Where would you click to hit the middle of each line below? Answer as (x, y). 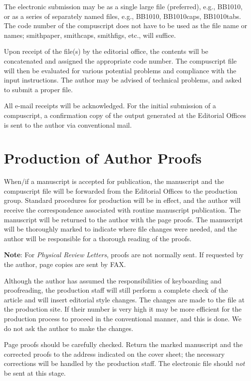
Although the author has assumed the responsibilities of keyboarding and (113, 280)
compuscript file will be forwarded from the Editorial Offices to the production (121, 190)
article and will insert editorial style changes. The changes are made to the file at (124, 299)
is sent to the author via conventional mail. (68, 124)
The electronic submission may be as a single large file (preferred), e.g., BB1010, (123, 6)
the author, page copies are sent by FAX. (65, 264)
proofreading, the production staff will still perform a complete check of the (116, 290)
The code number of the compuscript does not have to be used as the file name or (126, 25)
